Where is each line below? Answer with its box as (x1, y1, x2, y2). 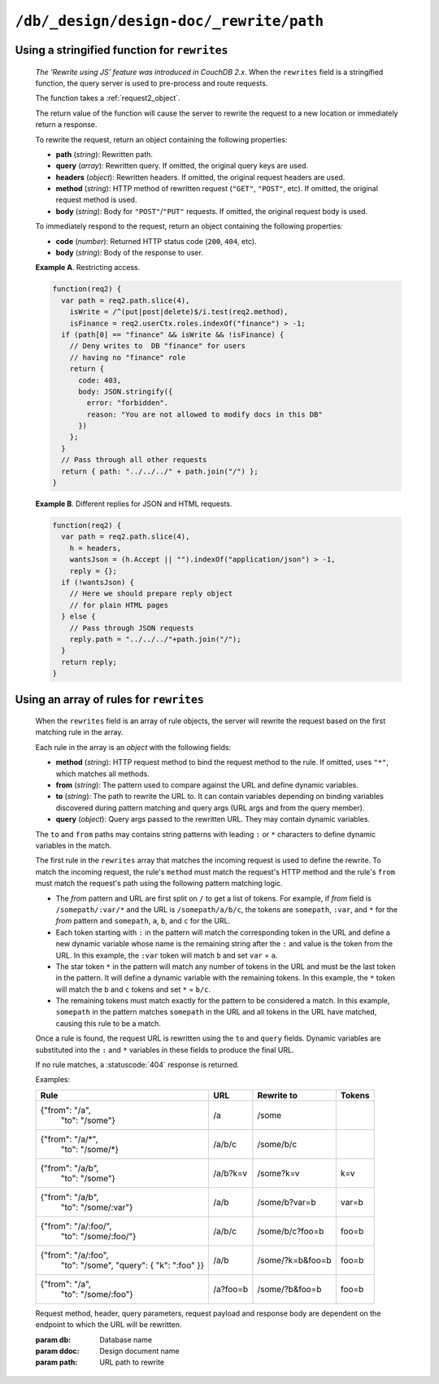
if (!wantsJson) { (61, 578, 134, 587)
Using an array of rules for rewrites (15, 692, 205, 706)
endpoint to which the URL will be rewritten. (35, 1320, 182, 1329)
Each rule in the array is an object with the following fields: (35, 742, 232, 752)
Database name (99, 1334, 153, 1344)
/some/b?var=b (257, 1196, 316, 1207)
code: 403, (78, 375, 122, 385)
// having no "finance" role (69, 352, 186, 362)
